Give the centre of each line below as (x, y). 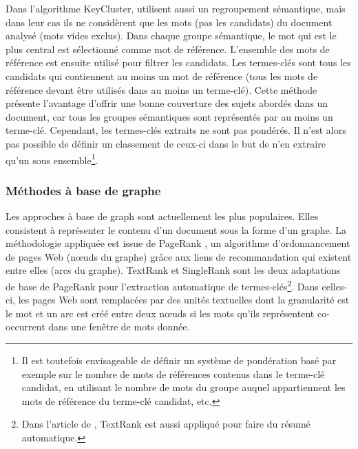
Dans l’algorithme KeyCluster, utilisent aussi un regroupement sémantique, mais (176, 8)
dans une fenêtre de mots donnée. (119, 327)
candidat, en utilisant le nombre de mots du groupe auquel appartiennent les (183, 387)
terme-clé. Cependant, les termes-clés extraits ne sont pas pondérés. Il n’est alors (176, 130)
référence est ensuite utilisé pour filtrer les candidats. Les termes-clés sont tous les (178, 62)
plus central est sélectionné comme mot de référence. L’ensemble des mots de (168, 49)
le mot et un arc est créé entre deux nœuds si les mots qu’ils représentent (160, 313)
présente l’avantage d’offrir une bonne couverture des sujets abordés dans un (167, 103)
